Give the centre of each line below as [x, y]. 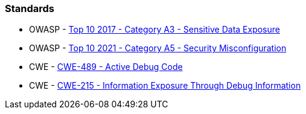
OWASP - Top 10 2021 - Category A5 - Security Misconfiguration [158, 48]
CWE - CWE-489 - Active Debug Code [106, 67]
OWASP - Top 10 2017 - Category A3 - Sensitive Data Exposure [155, 30]
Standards [30, 8]
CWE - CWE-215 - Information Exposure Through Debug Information [165, 86]
